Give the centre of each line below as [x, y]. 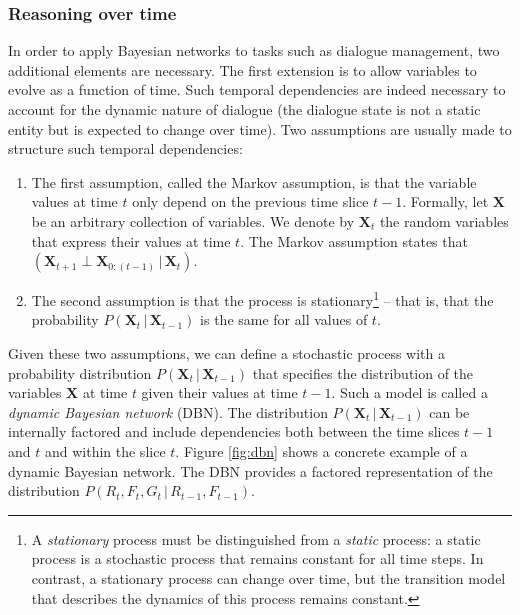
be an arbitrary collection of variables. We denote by [193, 220]
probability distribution [80, 372]
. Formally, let [445, 201]
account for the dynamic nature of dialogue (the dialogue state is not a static [244, 109]
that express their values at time [131, 240]
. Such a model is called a [409, 392]
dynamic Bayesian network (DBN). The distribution [168, 411]
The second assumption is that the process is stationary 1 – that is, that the [262, 298]
